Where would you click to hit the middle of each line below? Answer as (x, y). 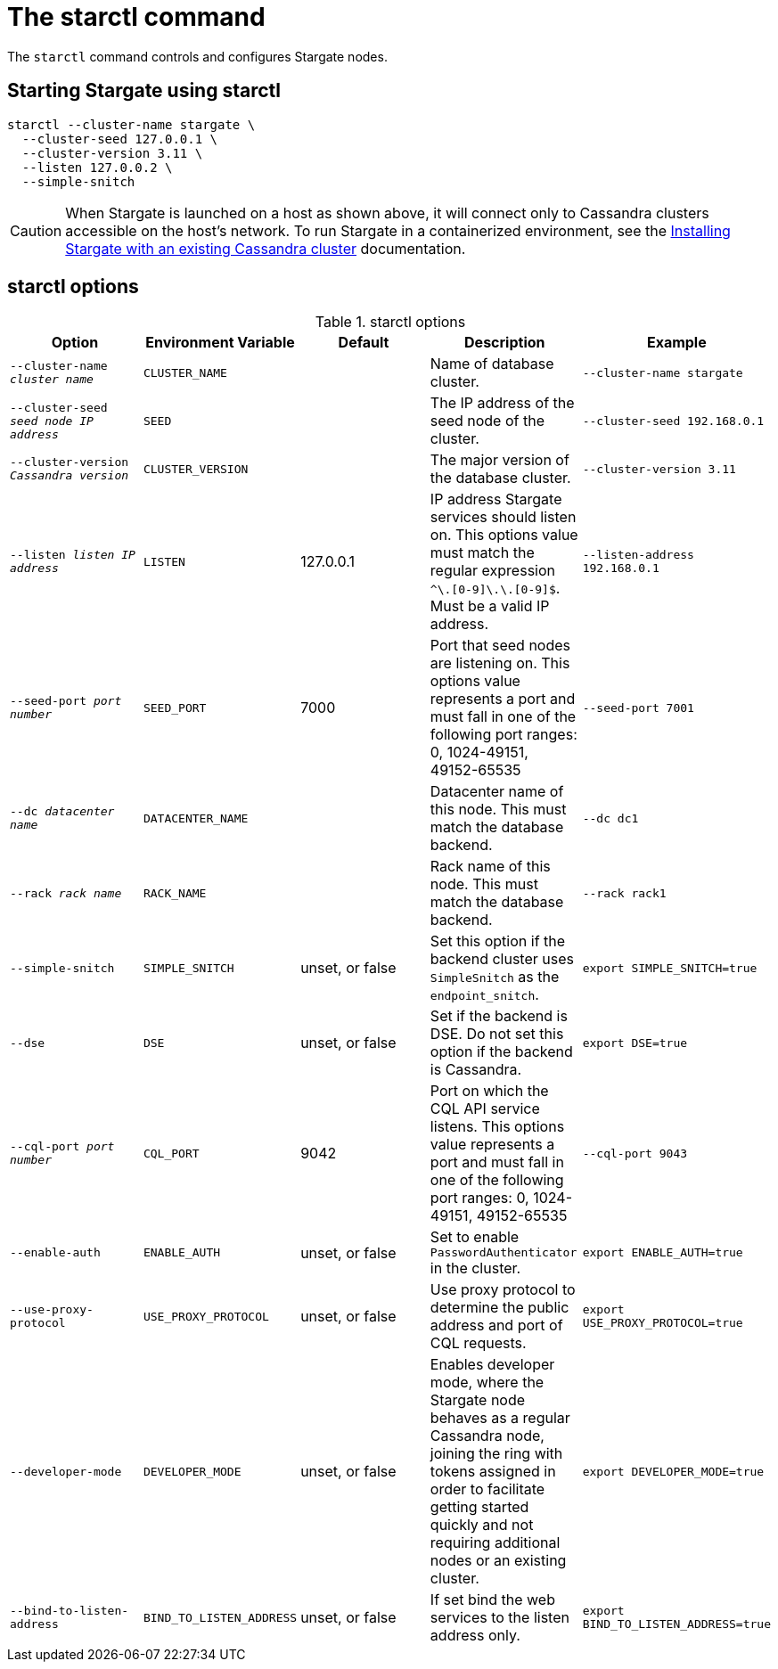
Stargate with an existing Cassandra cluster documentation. (266, 248)
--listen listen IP (73, 555)
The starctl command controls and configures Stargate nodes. (197, 56)
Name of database (492, 364)
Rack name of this (490, 867)
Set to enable (475, 1237)
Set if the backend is (499, 1016)
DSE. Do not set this (497, 1034)
